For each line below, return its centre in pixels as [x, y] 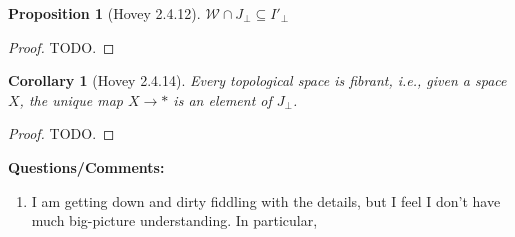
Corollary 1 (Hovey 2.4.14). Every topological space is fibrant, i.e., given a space [257, 80]
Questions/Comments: [86, 166]
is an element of [222, 99]
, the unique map [71, 99]
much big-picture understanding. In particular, [174, 220]
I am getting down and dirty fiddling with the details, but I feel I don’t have [266, 200]
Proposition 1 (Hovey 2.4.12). [104, 13]
